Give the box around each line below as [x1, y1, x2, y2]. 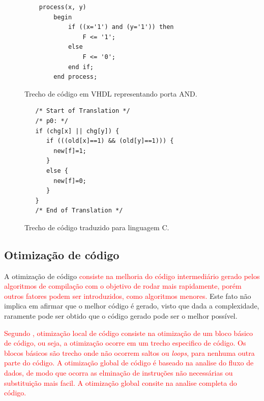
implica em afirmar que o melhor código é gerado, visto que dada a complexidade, [4, 300, 259, 311]
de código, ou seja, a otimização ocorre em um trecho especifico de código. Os [4, 337, 246, 348]
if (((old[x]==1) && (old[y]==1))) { [46, 137, 174, 145]
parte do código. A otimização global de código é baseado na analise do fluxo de [4, 357, 254, 368]
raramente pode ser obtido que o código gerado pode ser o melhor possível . [4, 311, 238, 321]
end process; [53, 73, 98, 81]
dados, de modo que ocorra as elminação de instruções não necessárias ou [4, 367, 233, 378]
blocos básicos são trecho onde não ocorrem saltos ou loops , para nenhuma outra [4, 347, 255, 358]
